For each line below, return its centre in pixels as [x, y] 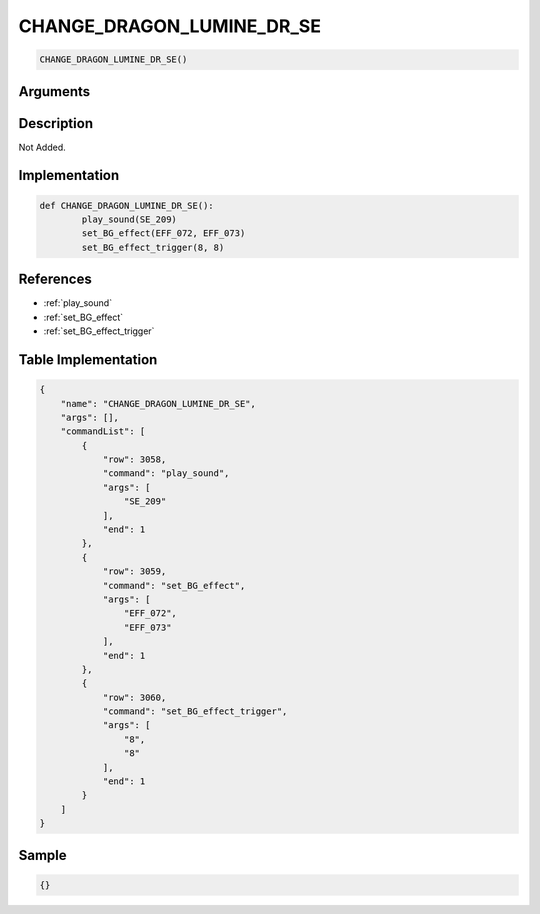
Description [56, 123]
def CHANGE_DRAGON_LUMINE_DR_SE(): [126, 205]
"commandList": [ [103, 431]
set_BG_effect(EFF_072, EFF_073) [163, 233]
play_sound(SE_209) [129, 219]
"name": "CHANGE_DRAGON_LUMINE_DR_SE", [158, 403]
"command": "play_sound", [166, 473]
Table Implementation [88, 359]
